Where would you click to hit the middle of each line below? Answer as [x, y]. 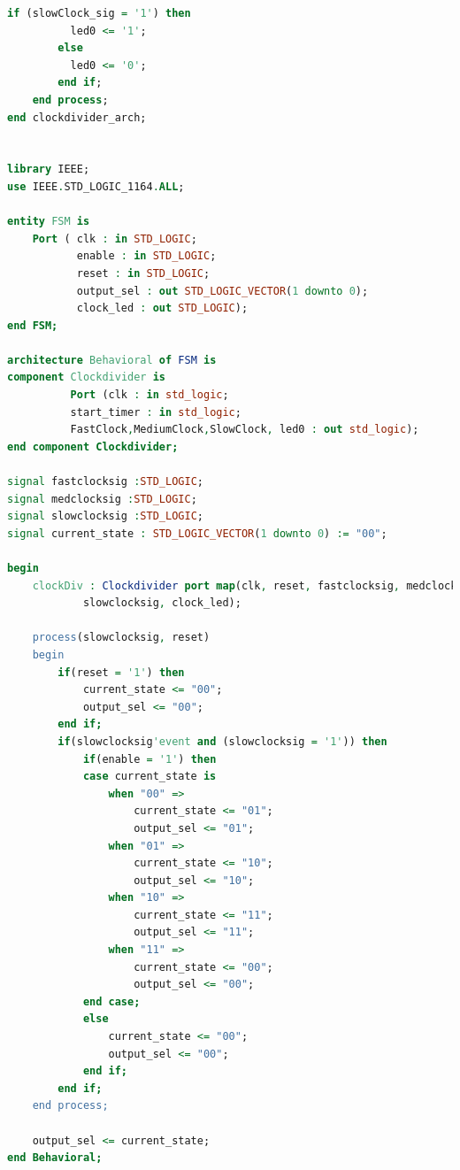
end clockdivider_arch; [77, 117]
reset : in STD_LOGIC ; [143, 273]
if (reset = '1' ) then [121, 672]
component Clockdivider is [87, 377]
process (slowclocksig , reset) [121, 638]
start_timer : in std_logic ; [156, 412]
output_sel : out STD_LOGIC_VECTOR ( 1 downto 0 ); [222, 291]
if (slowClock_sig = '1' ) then [99, 13]
